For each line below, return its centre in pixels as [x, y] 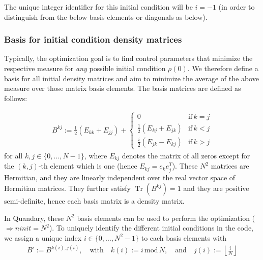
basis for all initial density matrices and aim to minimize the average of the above [131, 78]
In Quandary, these [34, 218]
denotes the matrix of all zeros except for [186, 155]
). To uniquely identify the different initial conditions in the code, [151, 228]
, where [96, 155]
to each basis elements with [184, 237]
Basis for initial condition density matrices [93, 39]
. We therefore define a [223, 68]
